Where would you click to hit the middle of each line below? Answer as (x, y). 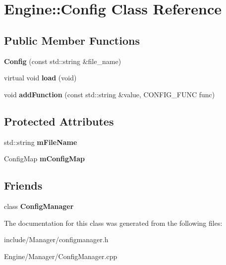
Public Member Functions (72, 40)
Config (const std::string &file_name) (63, 61)
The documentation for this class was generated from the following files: (113, 223)
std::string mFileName (41, 142)
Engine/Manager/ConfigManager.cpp (61, 256)
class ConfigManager (39, 206)
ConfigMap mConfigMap (45, 159)
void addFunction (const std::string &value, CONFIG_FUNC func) (110, 94)
